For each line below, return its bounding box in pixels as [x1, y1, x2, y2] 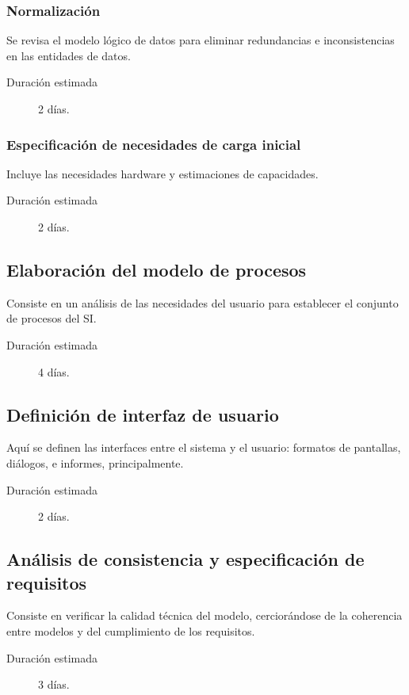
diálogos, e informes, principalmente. [6, 454, 184, 471]
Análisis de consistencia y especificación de [6, 547, 365, 571]
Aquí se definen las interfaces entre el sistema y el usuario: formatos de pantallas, [6, 439, 401, 456]
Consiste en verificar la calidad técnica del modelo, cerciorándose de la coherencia [6, 607, 403, 624]
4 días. [38, 363, 70, 380]
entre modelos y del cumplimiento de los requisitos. [6, 622, 255, 639]
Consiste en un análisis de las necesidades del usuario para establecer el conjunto [6, 294, 399, 311]
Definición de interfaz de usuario [6, 402, 279, 426]
